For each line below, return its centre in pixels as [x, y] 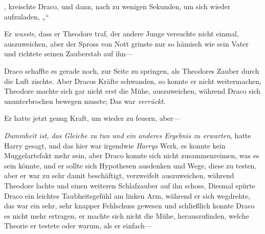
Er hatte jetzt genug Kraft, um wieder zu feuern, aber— [92, 118]
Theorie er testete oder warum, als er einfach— [78, 226]
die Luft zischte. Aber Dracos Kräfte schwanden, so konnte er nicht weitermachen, [133, 81]
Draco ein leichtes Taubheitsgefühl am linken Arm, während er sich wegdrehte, [127, 195]
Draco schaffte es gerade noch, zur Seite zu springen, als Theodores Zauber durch [132, 70]
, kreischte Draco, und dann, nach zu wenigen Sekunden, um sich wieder [117, 6]
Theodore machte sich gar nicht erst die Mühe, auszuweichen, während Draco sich [132, 91]
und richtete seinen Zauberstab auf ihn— [69, 54]
